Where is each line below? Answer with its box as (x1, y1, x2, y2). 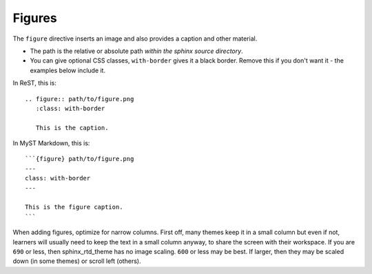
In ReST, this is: (12, 79, 56, 87)
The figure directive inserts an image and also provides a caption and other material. (12, 34, 258, 43)
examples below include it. (30, 66, 106, 74)
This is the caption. (35, 124, 109, 131)
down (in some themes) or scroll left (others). (12, 257, 141, 265)
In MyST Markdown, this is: (12, 139, 90, 147)
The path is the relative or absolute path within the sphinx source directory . (30, 47, 244, 55)
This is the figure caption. (25, 203, 123, 211)
